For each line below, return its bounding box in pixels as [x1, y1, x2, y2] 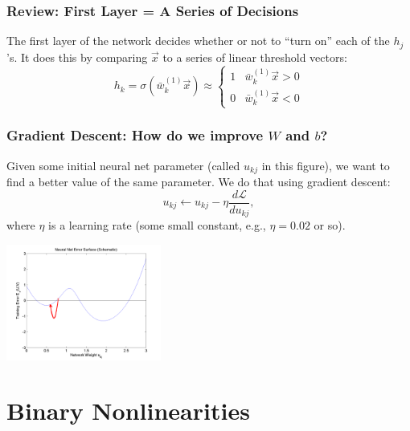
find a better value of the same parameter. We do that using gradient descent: [6, 173, 391, 189]
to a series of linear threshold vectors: [162, 48, 347, 65]
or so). [314, 217, 346, 234]
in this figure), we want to [261, 157, 390, 173]
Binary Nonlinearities [6, 394, 250, 427]
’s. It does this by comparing [6, 48, 148, 65]
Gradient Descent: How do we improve [6, 125, 264, 145]
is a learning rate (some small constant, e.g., [48, 217, 266, 234]
